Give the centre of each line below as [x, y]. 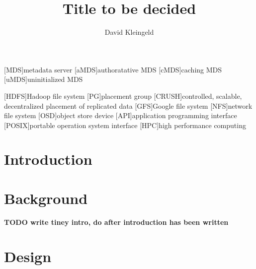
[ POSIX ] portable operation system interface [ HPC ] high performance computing [125, 125]
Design [28, 256]
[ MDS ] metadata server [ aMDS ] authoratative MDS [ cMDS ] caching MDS [113, 69]
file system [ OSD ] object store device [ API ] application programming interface [121, 115]
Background [46, 198]
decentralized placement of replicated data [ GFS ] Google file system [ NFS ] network [128, 105]
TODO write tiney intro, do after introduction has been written [116, 222]
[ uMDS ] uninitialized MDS [43, 79]
